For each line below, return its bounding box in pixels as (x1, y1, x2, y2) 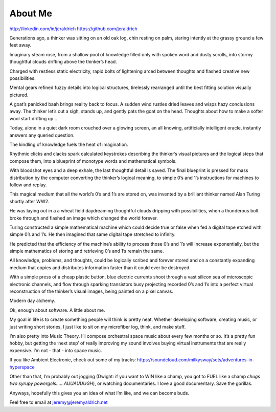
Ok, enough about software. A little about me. (9, 307, 105, 313)
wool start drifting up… (9, 115, 58, 121)
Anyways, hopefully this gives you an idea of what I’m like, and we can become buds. (9, 389, 190, 396)
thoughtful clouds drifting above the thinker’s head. (9, 59, 117, 65)
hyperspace (9, 364, 35, 370)
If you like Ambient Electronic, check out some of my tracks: (9, 357, 136, 363)
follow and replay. (9, 182, 47, 188)
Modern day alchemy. (9, 297, 56, 304)
